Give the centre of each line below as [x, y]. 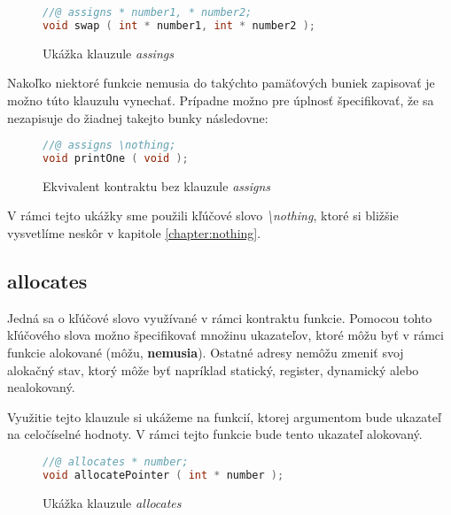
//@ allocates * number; [116, 462]
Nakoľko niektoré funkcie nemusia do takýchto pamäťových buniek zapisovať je [221, 83]
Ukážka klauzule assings [108, 53]
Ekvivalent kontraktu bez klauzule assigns [157, 185]
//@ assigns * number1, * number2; [148, 12]
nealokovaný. [41, 387]
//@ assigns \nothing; [109, 146]
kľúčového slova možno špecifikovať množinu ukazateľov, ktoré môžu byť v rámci [225, 335]
